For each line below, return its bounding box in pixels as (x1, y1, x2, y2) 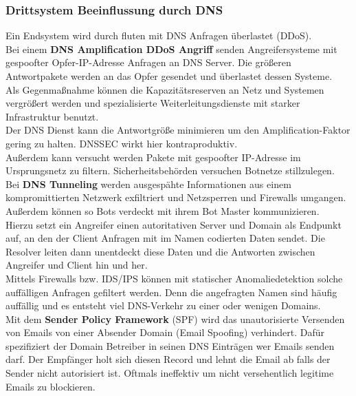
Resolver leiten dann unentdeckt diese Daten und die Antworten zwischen (5, 244, 315, 258)
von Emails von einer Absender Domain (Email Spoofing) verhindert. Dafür (5, 325, 324, 340)
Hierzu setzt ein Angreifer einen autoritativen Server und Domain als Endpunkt (5, 217, 342, 231)
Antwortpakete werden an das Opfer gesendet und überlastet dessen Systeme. (5, 69, 333, 83)
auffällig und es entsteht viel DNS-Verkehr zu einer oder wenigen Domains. (5, 298, 321, 313)
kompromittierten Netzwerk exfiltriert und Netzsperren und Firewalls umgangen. (5, 190, 346, 205)
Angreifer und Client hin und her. (5, 258, 148, 272)
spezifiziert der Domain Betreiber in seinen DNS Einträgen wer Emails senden (5, 338, 335, 353)
